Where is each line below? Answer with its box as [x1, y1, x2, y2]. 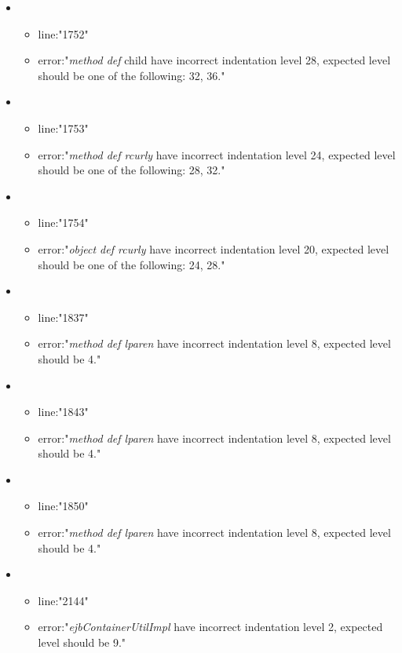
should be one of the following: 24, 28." [38, 256, 225, 272]
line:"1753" [38, 119, 89, 136]
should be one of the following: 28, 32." [38, 162, 225, 178]
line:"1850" [38, 498, 89, 514]
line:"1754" [38, 214, 89, 231]
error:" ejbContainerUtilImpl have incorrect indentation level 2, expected [38, 618, 383, 635]
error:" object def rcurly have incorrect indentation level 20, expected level [38, 240, 389, 257]
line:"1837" [38, 308, 89, 325]
